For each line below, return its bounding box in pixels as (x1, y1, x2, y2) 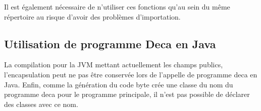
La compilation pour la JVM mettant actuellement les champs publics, (4, 59, 223, 70)
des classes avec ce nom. (4, 98, 78, 109)
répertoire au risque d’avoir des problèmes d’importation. (4, 11, 181, 22)
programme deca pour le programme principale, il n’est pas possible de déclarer (4, 89, 250, 99)
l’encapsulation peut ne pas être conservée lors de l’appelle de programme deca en (4, 69, 257, 79)
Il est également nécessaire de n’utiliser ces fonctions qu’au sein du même (4, 2, 230, 12)
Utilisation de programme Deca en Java (4, 36, 216, 51)
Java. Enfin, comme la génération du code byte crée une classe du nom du (4, 79, 233, 89)
